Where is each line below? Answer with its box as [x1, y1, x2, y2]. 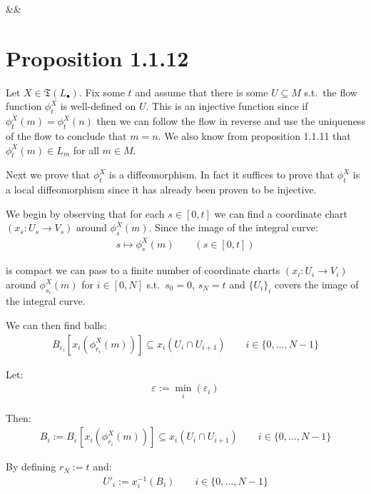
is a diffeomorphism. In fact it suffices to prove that [108, 167, 335, 182]
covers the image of [275, 277, 359, 291]
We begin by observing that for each [6, 206, 165, 221]
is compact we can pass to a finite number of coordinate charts [6, 263, 280, 278]
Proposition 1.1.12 [6, 43, 189, 72]
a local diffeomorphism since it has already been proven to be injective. [6, 182, 317, 197]
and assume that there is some [135, 84, 268, 99]
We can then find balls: [6, 318, 107, 333]
